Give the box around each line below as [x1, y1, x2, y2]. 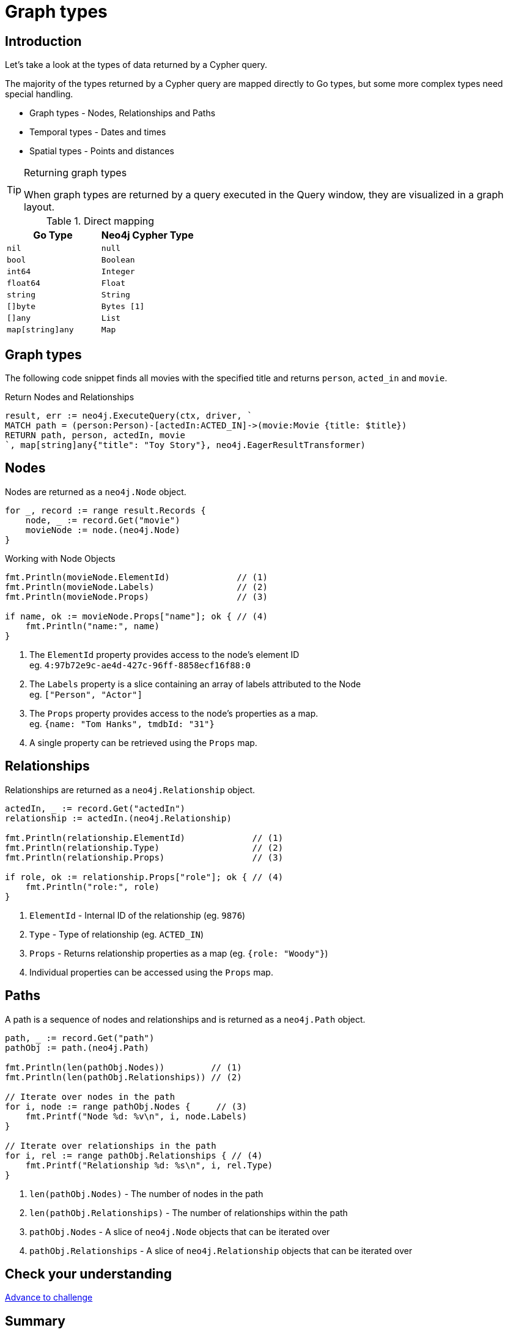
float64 [7, 278, 40, 288]
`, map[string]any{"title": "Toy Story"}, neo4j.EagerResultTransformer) [5, 440, 366, 450]
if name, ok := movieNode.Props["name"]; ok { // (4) [5, 611, 268, 621]
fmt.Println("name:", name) [25, 621, 160, 631]
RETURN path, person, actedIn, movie [5, 430, 186, 441]
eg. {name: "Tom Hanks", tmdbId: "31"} [29, 718, 215, 729]
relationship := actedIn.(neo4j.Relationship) [5, 813, 232, 823]
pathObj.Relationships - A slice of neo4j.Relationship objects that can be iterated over [29, 1245, 413, 1256]
